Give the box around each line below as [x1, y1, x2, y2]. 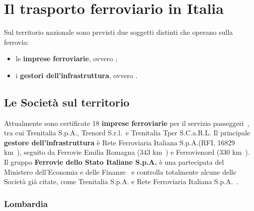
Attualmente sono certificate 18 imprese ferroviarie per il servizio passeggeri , [4, 117, 250, 128]
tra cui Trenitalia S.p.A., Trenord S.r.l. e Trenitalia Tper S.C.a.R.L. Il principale [4, 127, 251, 138]
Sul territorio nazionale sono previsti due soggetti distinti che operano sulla [4, 27, 233, 37]
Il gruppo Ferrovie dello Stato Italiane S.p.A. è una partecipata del [4, 157, 224, 167]
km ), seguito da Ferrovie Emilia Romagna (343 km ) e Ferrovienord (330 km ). [4, 147, 250, 157]
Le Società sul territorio [4, 94, 130, 109]
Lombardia [4, 197, 48, 210]
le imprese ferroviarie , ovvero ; [15, 53, 117, 64]
